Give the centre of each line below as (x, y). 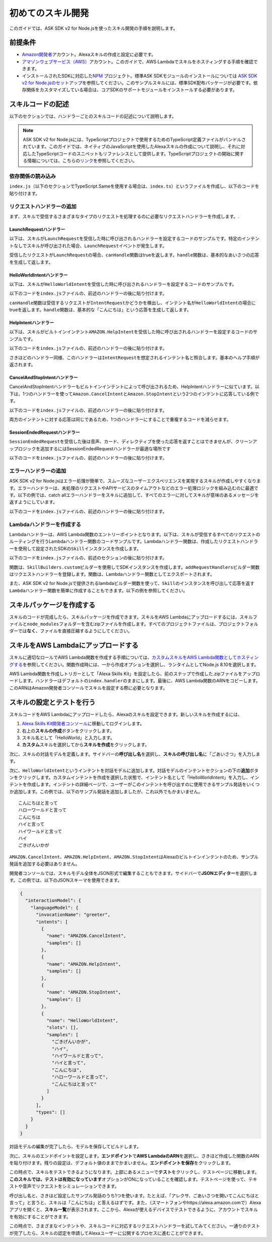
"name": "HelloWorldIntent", (82, 1020)
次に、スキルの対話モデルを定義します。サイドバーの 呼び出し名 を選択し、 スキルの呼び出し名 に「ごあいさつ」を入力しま (135, 754)
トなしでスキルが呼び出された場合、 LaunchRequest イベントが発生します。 (88, 246)
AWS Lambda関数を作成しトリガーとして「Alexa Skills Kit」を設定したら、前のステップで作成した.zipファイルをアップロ (135, 674)
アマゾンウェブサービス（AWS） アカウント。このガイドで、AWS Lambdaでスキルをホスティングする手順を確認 (138, 62)
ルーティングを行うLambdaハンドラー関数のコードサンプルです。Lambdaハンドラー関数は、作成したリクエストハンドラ (134, 542)
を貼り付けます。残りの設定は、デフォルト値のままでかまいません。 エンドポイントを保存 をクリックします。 (121, 1163)
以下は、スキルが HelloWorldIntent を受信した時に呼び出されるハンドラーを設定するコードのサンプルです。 (123, 284)
